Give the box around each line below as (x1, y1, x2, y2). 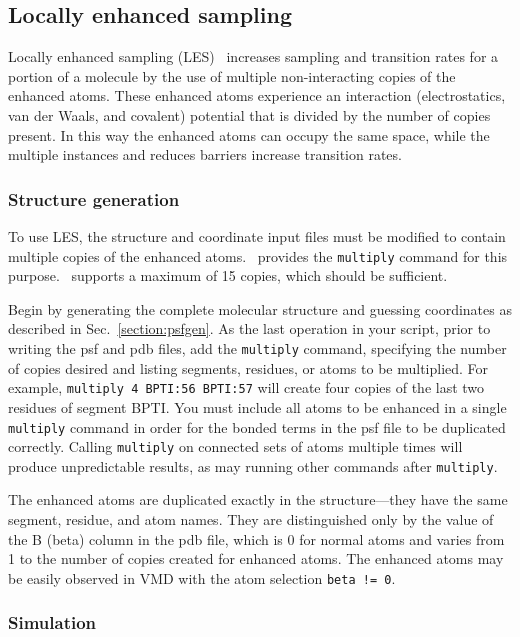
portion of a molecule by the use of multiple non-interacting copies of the (8, 65, 456, 86)
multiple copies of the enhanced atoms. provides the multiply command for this (8, 245, 508, 266)
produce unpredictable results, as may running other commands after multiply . (8, 455, 498, 476)
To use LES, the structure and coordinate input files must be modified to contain (8, 225, 506, 246)
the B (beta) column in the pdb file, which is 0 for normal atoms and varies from (8, 528, 505, 549)
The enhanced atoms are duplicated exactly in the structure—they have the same (8, 489, 508, 510)
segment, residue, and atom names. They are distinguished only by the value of (8, 509, 494, 530)
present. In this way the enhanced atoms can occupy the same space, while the (8, 124, 490, 145)
